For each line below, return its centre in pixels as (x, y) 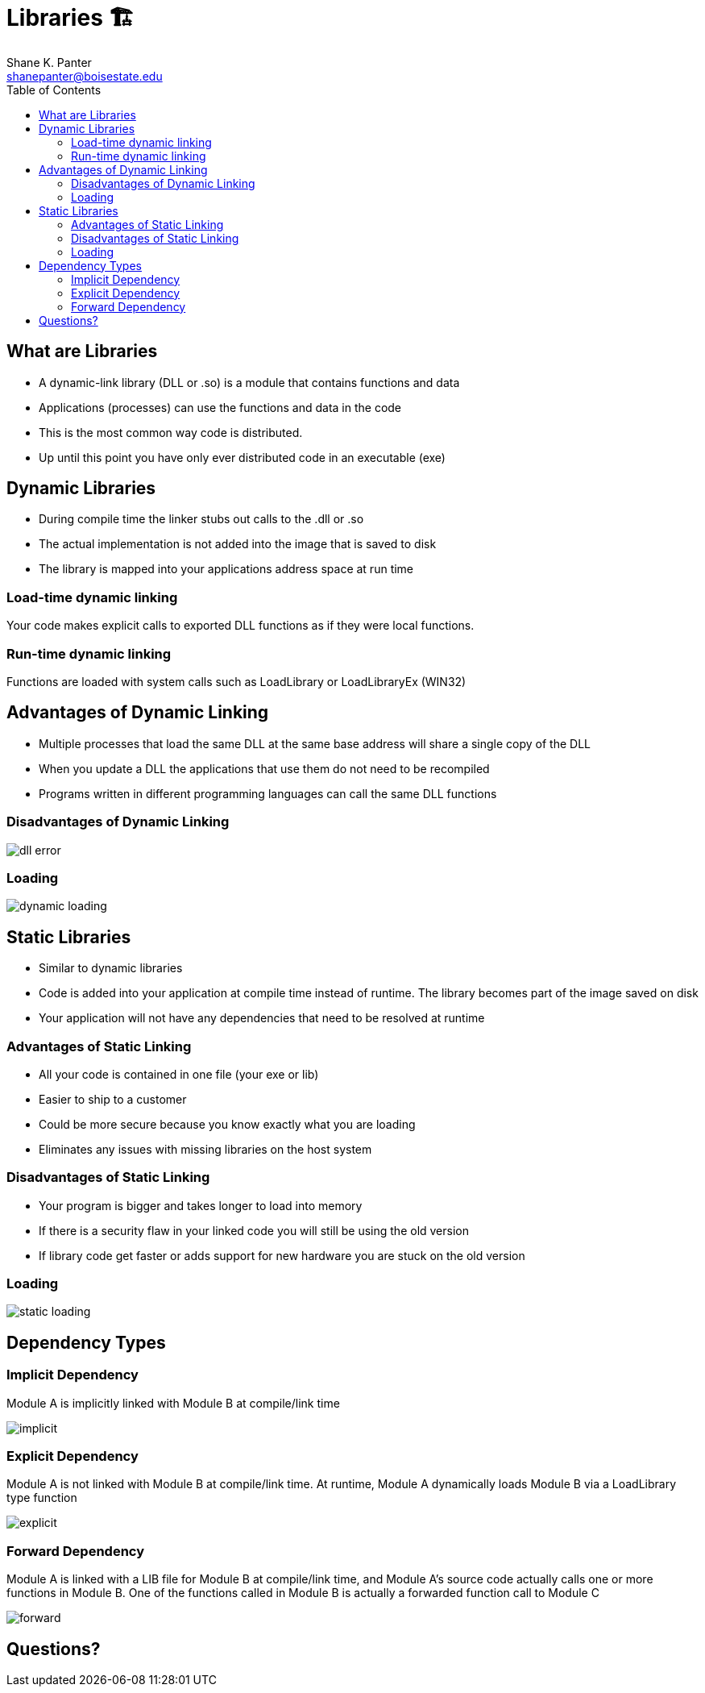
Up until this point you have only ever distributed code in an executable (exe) (242, 457)
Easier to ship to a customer (113, 1099)
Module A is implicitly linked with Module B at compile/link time (173, 1403)
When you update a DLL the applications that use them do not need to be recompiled (264, 768)
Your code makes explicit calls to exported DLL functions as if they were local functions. (241, 626)
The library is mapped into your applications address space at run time (226, 569)
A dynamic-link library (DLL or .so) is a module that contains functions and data (249, 382)
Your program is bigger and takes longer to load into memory (201, 1205)
